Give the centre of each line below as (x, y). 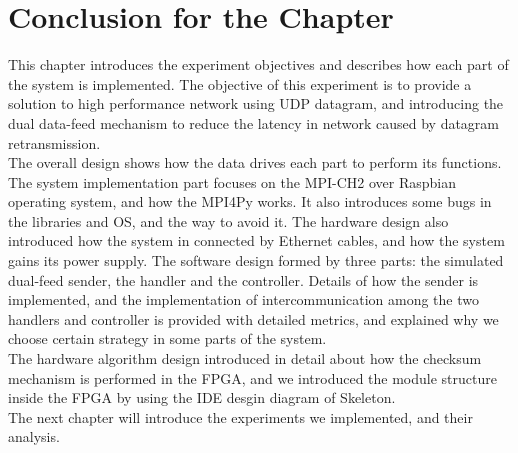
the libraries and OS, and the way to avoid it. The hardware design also (228, 220)
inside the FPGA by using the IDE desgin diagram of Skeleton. (202, 397)
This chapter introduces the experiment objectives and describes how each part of (258, 64)
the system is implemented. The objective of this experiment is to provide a (240, 83)
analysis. (34, 436)
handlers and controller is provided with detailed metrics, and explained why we (253, 318)
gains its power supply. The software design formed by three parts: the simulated (256, 260)
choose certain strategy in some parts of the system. (167, 338)
